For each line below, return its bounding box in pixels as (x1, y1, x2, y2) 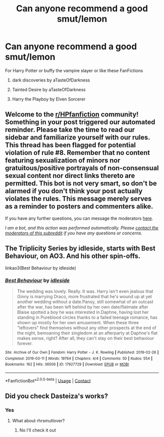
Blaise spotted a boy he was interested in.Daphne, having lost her (17, 309, 149, 315)
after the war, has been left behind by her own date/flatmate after (17, 304, 149, 309)
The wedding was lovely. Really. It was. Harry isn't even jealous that (17, 288, 154, 294)
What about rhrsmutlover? (12, 418, 65, 424)
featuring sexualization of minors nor (5, 156, 121, 165)
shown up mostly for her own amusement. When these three (17, 319, 139, 325)
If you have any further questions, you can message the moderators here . (5, 215, 153, 221)
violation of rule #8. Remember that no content (5, 149, 150, 157)
